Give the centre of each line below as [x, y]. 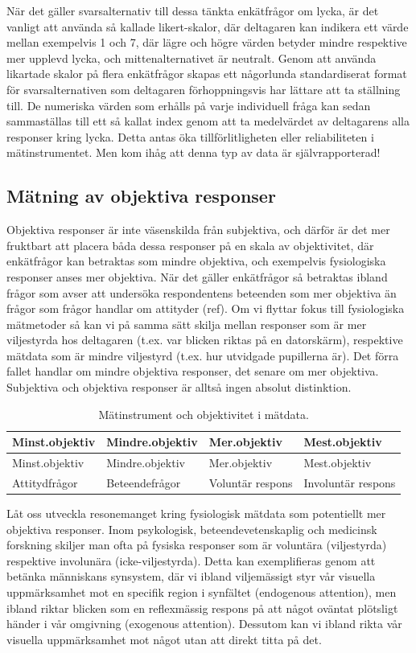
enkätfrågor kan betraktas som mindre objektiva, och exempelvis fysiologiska [196, 261]
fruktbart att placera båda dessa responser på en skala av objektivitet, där [190, 245]
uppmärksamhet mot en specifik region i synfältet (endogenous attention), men [202, 592]
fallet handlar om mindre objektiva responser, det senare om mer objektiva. [193, 371]
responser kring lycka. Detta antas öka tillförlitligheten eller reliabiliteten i [190, 136]
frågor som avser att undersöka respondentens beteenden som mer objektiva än [202, 292]
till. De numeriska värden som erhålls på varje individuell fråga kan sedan [189, 105]
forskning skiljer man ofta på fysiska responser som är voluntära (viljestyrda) [197, 545]
